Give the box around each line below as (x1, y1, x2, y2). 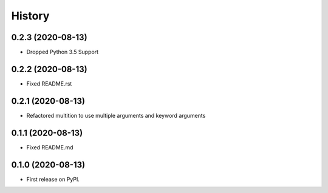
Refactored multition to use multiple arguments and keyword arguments (26, 112, 206, 119)
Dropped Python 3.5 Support (26, 49, 99, 56)
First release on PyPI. (26, 175, 80, 183)
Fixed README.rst (26, 80, 72, 87)
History (11, 9, 50, 22)
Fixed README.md (26, 143, 73, 151)
